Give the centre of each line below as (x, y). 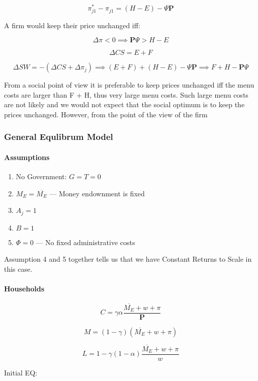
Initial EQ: (21, 372)
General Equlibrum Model (59, 137)
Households (24, 289)
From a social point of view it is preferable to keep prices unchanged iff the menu (129, 85)
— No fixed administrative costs (85, 242)
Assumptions (27, 157)
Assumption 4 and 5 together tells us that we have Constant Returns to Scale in (128, 259)
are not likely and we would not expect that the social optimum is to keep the (124, 104)
